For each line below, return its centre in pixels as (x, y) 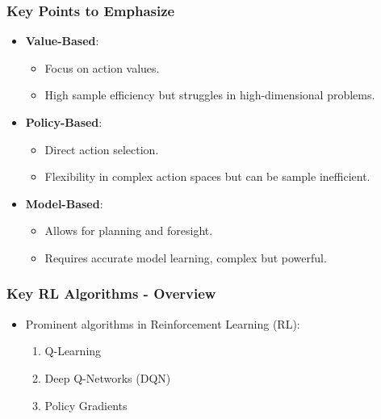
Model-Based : (64, 203)
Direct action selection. (102, 149)
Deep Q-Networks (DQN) (108, 377)
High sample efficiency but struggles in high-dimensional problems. (210, 95)
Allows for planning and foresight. (129, 230)
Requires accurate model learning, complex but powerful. (186, 257)
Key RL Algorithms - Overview (111, 293)
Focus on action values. (102, 67)
